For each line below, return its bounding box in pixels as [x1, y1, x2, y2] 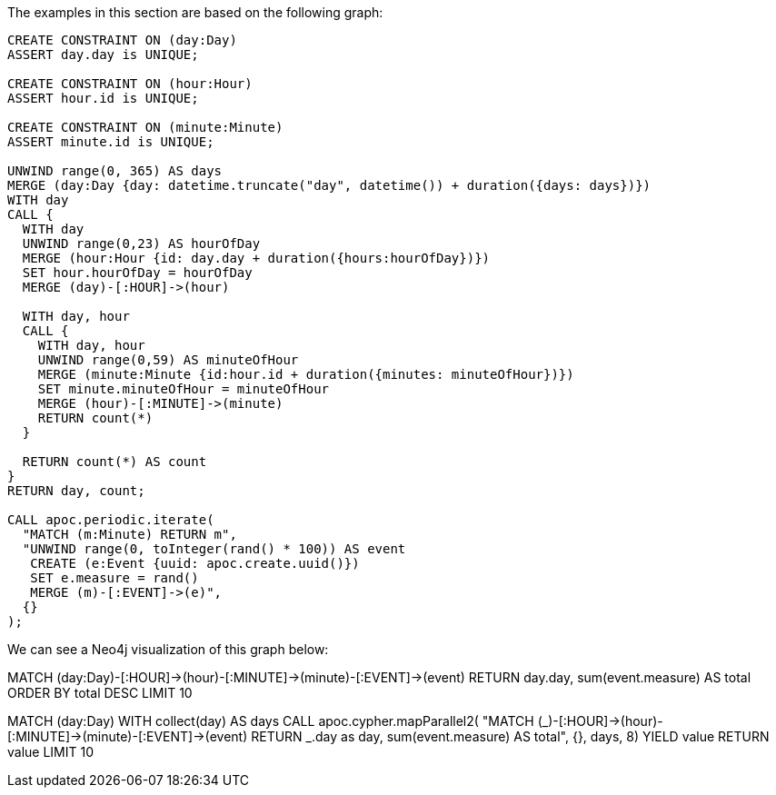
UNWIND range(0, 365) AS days [7, 164, 223, 178]
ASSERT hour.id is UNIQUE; [7, 91, 199, 105]
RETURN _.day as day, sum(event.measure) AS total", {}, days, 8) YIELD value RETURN [251, 729, 770, 744]
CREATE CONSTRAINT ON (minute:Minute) [7, 120, 284, 134]
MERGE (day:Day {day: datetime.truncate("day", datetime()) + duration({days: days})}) [7, 178, 652, 193]
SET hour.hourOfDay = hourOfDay [22, 265, 253, 280]
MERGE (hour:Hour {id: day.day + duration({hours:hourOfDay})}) [22, 251, 491, 265]
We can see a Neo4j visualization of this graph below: [7, 641, 329, 657]
